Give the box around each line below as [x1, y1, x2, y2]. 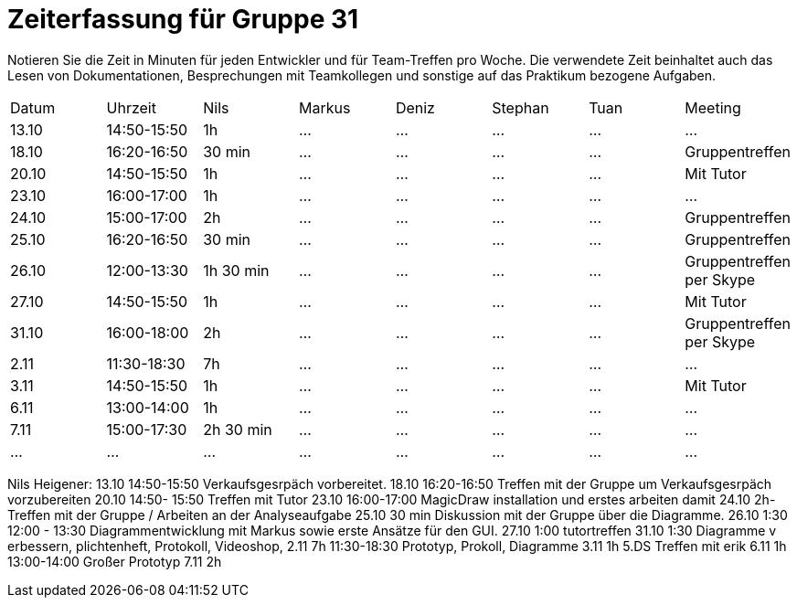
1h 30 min [203, 260, 270, 280]
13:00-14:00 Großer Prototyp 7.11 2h [7, 553, 222, 569]
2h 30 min [203, 419, 272, 439]
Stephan [492, 98, 549, 117]
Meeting [685, 98, 741, 117]
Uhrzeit [106, 98, 156, 117]
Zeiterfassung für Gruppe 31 [7, 4, 359, 35]
